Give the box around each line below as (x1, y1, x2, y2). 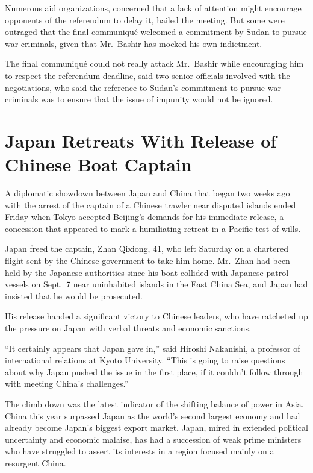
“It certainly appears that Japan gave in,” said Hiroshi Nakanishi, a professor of (5, 342, 300, 354)
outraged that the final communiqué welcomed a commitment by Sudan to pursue (5, 25, 307, 38)
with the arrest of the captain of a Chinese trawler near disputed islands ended (5, 198, 296, 211)
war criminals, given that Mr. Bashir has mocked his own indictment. (5, 37, 262, 49)
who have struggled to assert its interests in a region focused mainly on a (5, 445, 274, 457)
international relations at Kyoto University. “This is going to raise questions (5, 354, 285, 366)
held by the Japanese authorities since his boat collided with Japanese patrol (5, 266, 289, 278)
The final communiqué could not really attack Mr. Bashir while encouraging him (5, 57, 304, 70)
